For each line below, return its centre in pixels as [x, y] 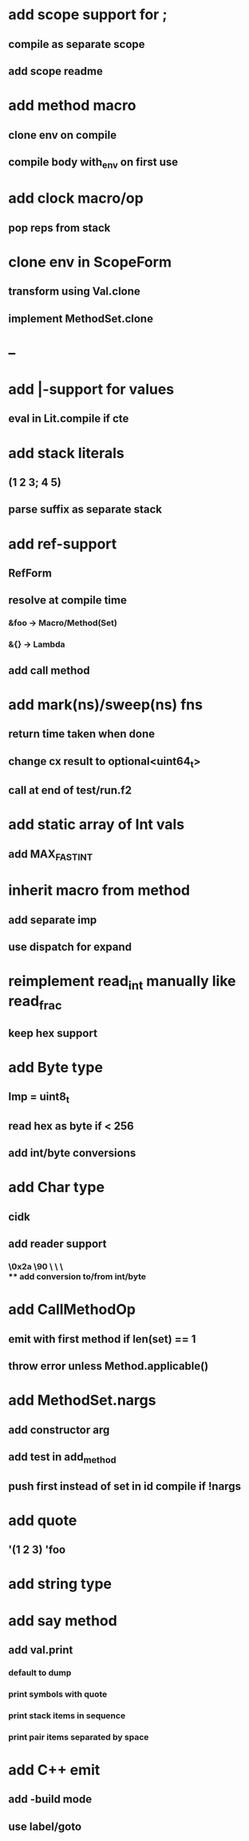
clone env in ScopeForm [90, 262]
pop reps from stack [59, 228]
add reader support [57, 1244]
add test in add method [62, 1458]
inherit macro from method [99, 891]
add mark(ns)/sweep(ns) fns [106, 705]
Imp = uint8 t [39, 1098]
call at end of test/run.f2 [70, 791]
